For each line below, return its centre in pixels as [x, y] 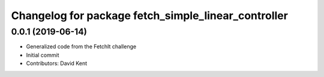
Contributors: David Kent [56, 63]
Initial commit [43, 55]
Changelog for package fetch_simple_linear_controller [149, 16]
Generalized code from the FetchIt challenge [81, 47]
